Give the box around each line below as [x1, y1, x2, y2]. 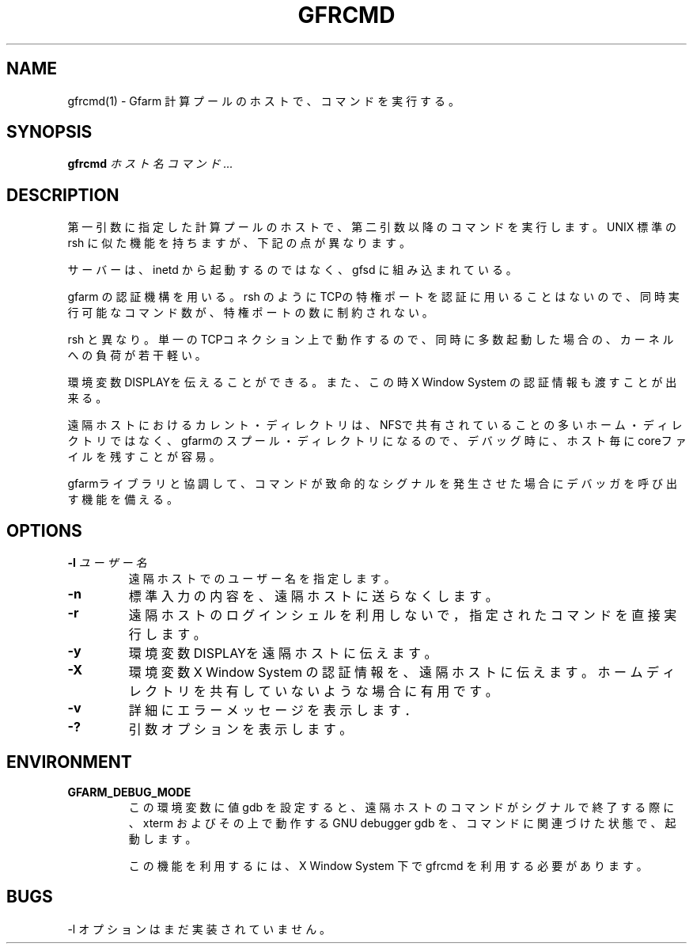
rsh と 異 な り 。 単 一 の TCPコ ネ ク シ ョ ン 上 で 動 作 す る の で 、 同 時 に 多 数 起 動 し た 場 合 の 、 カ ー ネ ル [67, 332, 674, 347]
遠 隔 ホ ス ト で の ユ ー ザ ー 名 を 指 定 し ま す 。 [128, 572, 396, 586]
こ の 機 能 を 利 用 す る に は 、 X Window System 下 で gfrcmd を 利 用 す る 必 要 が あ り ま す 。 [128, 858, 648, 872]
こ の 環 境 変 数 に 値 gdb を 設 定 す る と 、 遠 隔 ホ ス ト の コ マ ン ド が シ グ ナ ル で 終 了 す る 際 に [128, 800, 675, 814]
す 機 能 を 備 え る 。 [67, 492, 178, 507]
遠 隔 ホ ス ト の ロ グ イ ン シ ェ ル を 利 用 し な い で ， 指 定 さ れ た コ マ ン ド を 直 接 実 [128, 607, 677, 624]
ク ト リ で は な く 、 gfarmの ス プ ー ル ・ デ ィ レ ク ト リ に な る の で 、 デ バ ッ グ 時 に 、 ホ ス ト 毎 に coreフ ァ [67, 434, 687, 448]
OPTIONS [6, 520, 82, 541]
